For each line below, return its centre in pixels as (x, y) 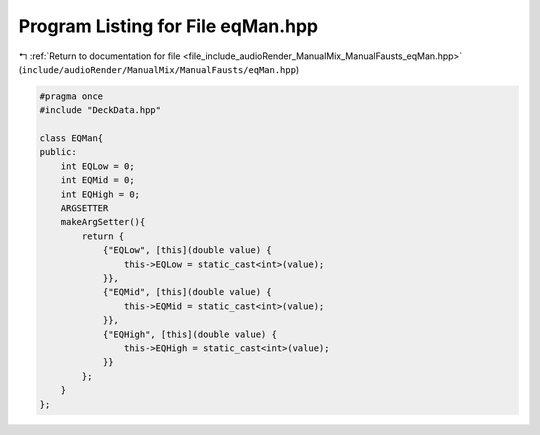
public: (58, 152)
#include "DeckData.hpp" (100, 110)
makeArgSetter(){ (103, 222)
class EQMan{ (71, 138)
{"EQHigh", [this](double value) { (189, 334)
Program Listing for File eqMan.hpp (168, 26)
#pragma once (71, 96)
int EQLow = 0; (97, 166)
